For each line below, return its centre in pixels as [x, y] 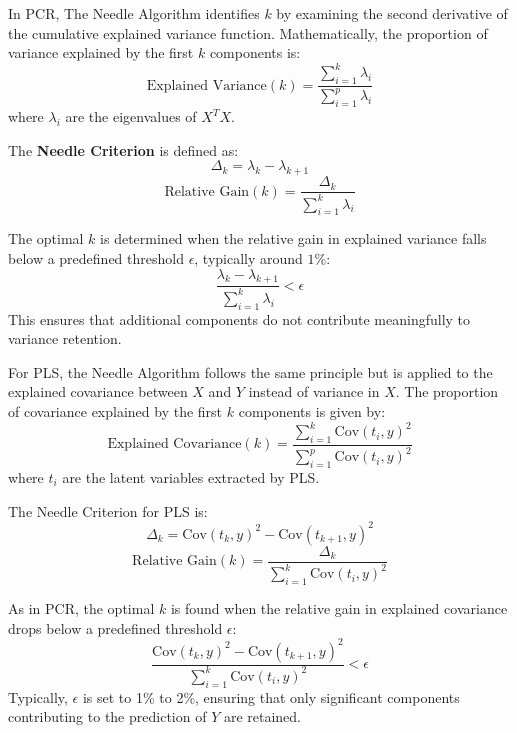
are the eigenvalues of [131, 116]
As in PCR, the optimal [81, 607]
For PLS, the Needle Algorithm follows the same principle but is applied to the [250, 371]
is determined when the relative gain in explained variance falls [293, 238]
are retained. [262, 716]
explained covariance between [98, 391]
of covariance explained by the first [115, 410]
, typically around [248, 258]
